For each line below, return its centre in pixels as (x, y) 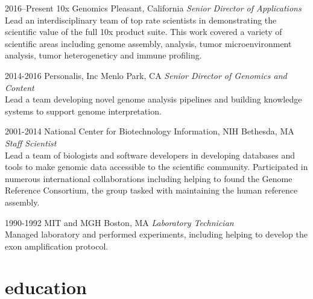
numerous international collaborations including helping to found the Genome (149, 178)
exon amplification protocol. (57, 246)
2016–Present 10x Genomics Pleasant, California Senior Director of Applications (153, 8)
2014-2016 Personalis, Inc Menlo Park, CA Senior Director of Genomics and (146, 75)
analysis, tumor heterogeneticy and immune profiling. (103, 55)
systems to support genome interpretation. (83, 111)
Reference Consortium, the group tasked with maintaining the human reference (151, 190)
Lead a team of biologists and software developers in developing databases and (150, 155)
